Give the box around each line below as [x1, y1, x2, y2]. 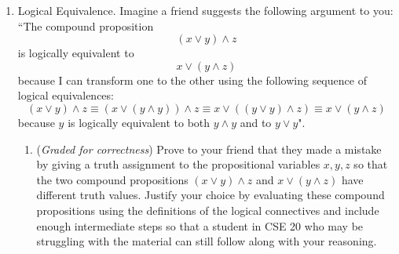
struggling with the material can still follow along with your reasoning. [36, 233, 377, 249]
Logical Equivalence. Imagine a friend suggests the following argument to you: [17, 2, 394, 18]
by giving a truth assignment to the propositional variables [36, 156, 320, 172]
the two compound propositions [36, 171, 189, 187]
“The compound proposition [17, 17, 154, 34]
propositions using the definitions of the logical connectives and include [36, 201, 379, 218]
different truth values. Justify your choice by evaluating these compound [36, 187, 385, 203]
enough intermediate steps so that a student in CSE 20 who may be [36, 217, 364, 234]
